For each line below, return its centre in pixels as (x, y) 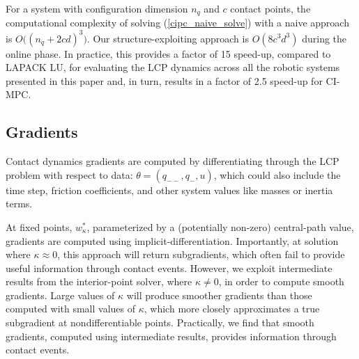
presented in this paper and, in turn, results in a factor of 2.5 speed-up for (164, 80)
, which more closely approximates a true (232, 309)
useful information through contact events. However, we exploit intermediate (169, 268)
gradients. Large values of (60, 295)
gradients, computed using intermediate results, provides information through (171, 336)
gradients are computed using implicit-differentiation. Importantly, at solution (172, 240)
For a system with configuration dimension (97, 8)
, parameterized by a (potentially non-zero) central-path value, (220, 226)
